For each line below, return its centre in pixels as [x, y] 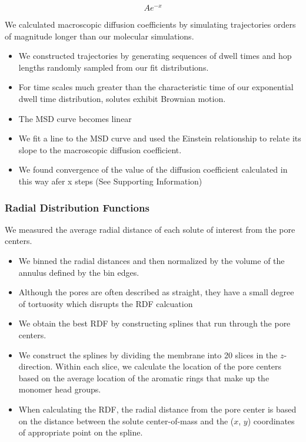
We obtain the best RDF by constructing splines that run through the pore [154, 323]
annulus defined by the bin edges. [79, 272]
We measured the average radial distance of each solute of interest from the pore [150, 229]
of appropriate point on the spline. [81, 432]
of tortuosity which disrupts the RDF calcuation [106, 303]
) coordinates [271, 420]
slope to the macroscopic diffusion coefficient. [100, 149]
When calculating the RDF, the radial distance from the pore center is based [157, 409]
